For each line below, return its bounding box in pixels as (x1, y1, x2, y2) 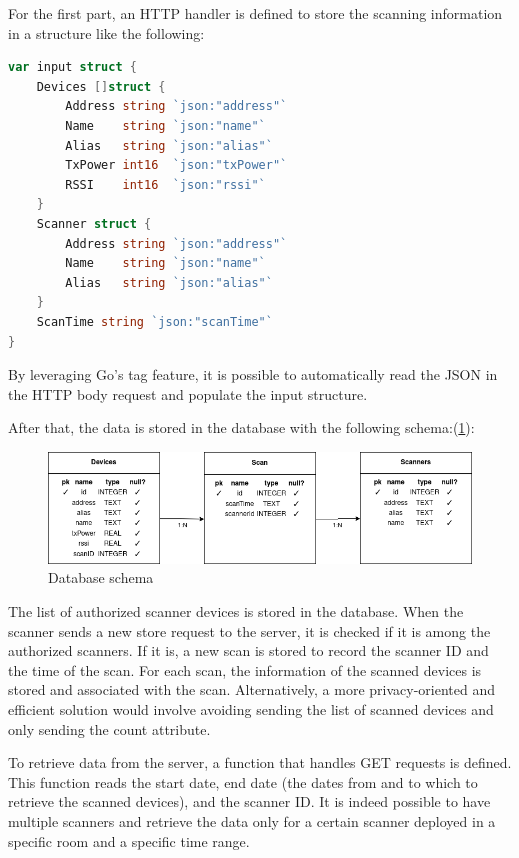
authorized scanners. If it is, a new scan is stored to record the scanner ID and (8, 640, 489, 661)
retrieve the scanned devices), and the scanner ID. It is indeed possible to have (8, 791, 491, 812)
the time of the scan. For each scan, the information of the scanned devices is (8, 659, 482, 680)
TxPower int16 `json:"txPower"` (65, 158, 288, 173)
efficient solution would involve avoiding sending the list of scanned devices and (8, 699, 494, 720)
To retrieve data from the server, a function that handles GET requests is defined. (8, 752, 512, 773)
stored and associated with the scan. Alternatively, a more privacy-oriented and (8, 679, 496, 700)
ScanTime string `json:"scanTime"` (36, 314, 273, 329)
